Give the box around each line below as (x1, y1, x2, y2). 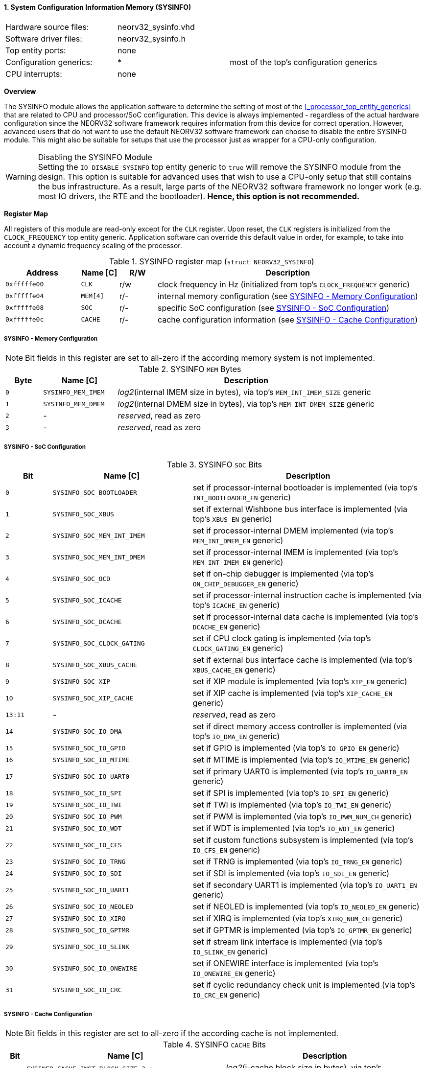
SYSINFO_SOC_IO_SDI (52, 869, 122, 877)
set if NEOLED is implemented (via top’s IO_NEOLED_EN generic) (192, 902, 420, 912)
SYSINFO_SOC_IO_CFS (52, 841, 122, 849)
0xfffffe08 (5, 304, 44, 312)
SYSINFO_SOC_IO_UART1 (52, 886, 130, 894)
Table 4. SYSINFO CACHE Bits (163, 1039, 266, 1049)
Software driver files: (5, 33, 82, 44)
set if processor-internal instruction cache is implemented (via (192, 590, 422, 601)
